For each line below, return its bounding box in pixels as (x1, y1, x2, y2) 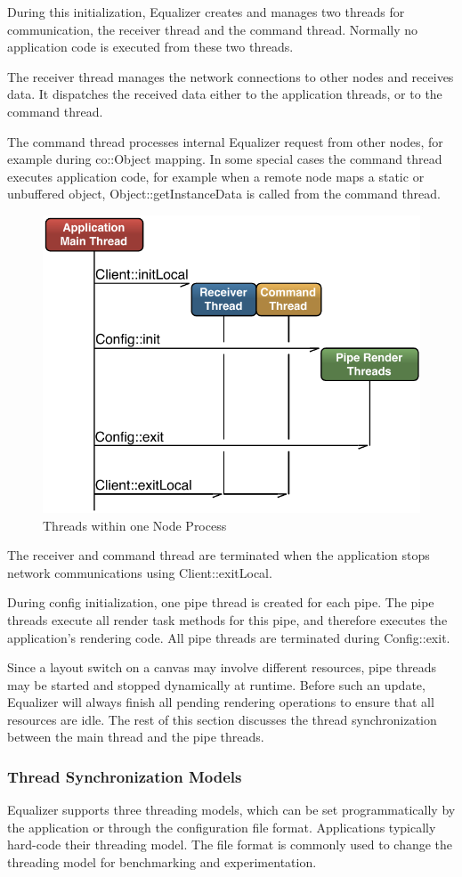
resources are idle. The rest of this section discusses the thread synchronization (7, 710, 437, 728)
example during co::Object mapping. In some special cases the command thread (7, 150, 442, 168)
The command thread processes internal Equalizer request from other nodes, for (7, 132, 443, 150)
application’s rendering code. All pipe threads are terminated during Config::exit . (7, 628, 450, 646)
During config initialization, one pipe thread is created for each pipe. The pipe (7, 593, 434, 612)
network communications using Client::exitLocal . (7, 563, 272, 581)
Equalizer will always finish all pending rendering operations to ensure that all (7, 693, 434, 711)
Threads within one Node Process (43, 516, 227, 534)
